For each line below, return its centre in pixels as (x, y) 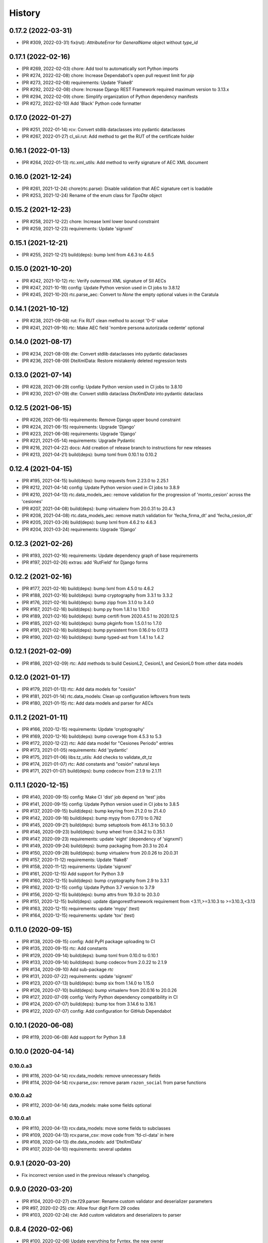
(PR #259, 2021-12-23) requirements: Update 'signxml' (77, 228)
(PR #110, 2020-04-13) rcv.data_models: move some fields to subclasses (96, 1128)
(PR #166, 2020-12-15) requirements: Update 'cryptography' (83, 729)
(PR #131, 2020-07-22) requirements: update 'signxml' (77, 976)
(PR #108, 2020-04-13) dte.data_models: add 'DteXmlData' (82, 1142)
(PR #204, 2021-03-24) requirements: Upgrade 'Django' (79, 529)
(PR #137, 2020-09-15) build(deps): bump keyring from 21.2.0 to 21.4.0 (94, 811)
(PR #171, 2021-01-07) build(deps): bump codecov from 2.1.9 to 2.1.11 (91, 771)
